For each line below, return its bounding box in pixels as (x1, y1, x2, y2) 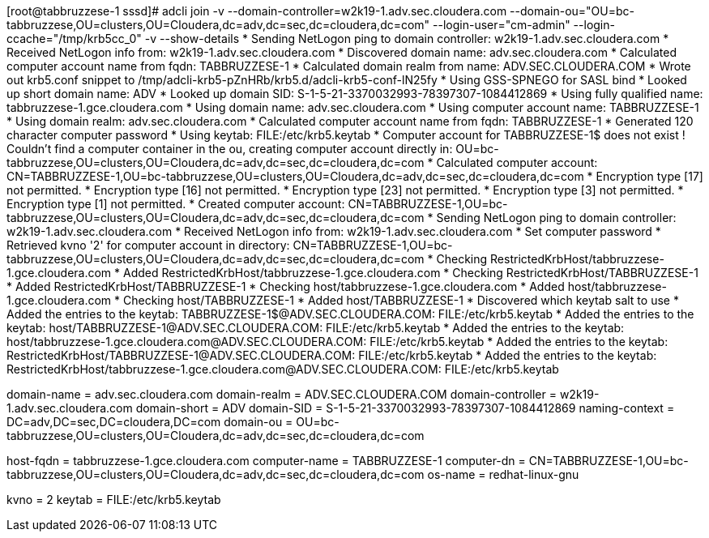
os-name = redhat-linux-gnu (427, 468, 579, 481)
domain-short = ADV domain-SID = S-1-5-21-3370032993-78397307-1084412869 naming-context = (135, 401, 675, 415)
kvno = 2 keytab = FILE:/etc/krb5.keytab (6, 493, 221, 506)
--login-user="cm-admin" (433, 18, 570, 32)
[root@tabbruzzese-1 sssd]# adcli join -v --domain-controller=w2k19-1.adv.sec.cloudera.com (6, 4, 507, 18)
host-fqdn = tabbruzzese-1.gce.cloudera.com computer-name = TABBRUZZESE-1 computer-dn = (6, 454, 526, 468)
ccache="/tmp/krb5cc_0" (6, 32, 142, 45)
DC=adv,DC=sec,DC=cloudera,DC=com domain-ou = (6, 415, 293, 429)
